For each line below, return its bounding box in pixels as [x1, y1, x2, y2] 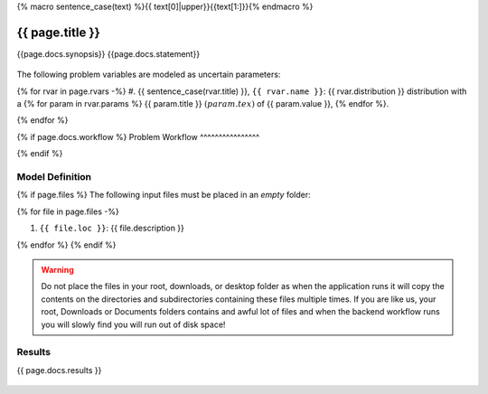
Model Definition [16, 171, 92, 183]
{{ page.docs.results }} [16, 364, 102, 375]
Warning [41, 264, 74, 275]
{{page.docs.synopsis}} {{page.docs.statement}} [16, 48, 201, 59]
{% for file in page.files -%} [16, 206, 119, 217]
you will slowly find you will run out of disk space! [41, 319, 226, 330]
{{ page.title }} [16, 24, 101, 40]
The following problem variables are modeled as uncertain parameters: [16, 69, 281, 80]
